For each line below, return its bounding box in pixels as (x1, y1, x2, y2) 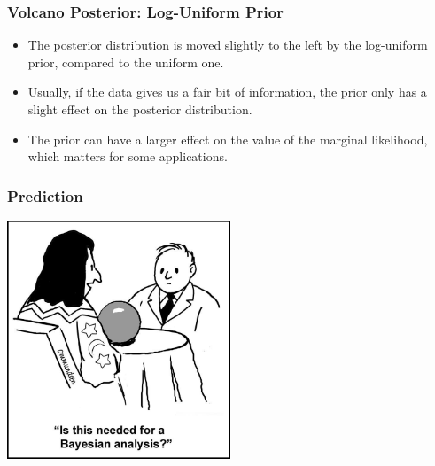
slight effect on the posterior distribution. (27, 100, 252, 118)
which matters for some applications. (27, 147, 228, 166)
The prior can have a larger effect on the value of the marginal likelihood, (27, 129, 428, 148)
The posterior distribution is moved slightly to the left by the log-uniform (27, 35, 428, 54)
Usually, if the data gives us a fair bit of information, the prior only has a (27, 82, 427, 101)
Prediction (7, 184, 83, 206)
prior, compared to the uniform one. (27, 52, 224, 71)
